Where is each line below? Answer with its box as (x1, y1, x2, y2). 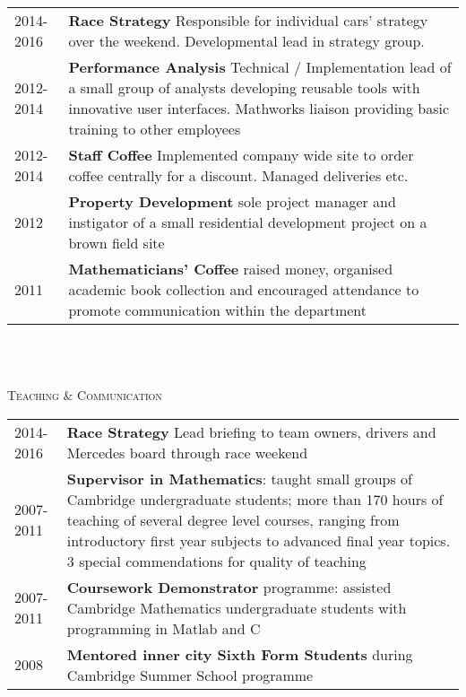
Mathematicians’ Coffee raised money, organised (68, 258, 393, 279)
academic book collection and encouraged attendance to (68, 279, 419, 300)
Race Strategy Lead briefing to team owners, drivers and (66, 421, 436, 442)
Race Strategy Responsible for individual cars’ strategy (68, 10, 428, 30)
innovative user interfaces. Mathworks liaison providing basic (68, 98, 450, 118)
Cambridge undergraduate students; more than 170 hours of (66, 488, 444, 510)
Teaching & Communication (7, 386, 162, 405)
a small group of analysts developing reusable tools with (68, 77, 420, 98)
